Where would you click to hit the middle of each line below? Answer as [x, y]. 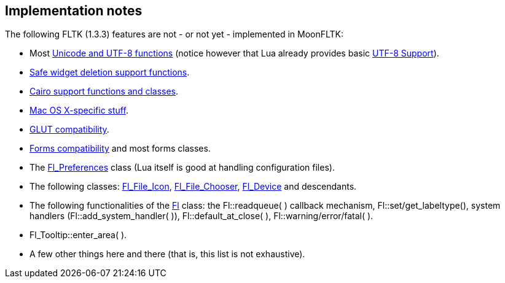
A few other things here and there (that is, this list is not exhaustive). [167, 254]
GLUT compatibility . [69, 130]
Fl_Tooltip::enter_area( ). [78, 235]
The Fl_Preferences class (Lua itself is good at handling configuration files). [182, 168]
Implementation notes [74, 11]
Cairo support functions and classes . [104, 91]
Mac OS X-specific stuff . [79, 110]
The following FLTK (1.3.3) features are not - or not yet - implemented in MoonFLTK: [174, 34]
